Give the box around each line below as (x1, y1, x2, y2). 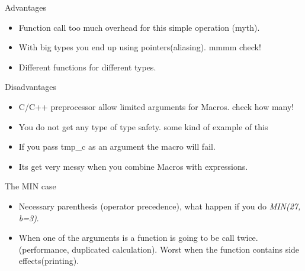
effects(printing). (18, 254, 79, 267)
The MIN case (5, 180, 56, 192)
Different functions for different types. (18, 60, 156, 73)
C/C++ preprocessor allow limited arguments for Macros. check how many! (18, 100, 294, 112)
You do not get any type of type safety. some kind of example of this (18, 120, 268, 133)
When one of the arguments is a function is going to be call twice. (18, 231, 258, 244)
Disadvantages (5, 80, 57, 93)
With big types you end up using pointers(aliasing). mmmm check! (18, 41, 261, 53)
